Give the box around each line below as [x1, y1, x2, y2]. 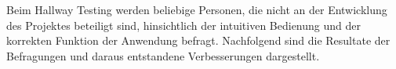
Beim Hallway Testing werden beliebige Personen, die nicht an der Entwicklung [6, 2, 387, 17]
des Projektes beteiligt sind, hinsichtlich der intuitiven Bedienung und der [6, 16, 361, 33]
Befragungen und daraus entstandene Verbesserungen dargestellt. [6, 47, 320, 64]
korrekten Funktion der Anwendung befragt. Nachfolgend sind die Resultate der [6, 32, 391, 49]
